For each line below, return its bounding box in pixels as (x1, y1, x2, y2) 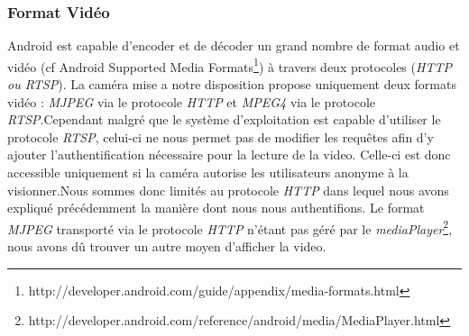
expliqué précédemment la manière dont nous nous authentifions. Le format (7, 198, 425, 217)
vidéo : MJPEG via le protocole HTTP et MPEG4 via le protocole (7, 92, 376, 111)
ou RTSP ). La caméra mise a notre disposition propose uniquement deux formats (7, 75, 456, 94)
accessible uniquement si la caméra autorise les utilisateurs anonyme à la (7, 163, 409, 182)
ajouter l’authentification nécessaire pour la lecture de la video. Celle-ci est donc (7, 145, 451, 164)
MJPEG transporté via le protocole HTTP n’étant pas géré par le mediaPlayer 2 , (7, 216, 453, 238)
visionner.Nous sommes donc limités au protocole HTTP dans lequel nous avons (7, 180, 449, 199)
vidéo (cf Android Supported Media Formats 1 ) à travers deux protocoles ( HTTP (7, 54, 452, 76)
